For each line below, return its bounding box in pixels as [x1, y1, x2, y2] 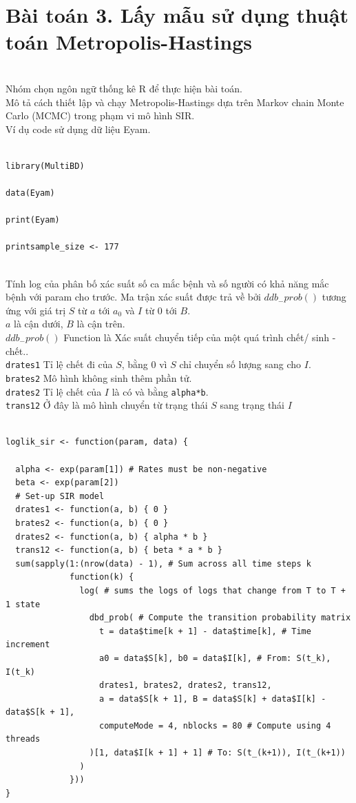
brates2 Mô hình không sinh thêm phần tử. [6, 370, 192, 385]
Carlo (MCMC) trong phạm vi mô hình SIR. [6, 108, 195, 123]
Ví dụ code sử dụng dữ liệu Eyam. [6, 121, 151, 136]
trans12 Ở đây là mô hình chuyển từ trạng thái [6, 398, 208, 412]
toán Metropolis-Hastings [6, 28, 253, 56]
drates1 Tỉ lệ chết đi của [6, 357, 113, 372]
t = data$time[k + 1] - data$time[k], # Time [99, 626, 311, 636]
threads [6, 734, 41, 744]
